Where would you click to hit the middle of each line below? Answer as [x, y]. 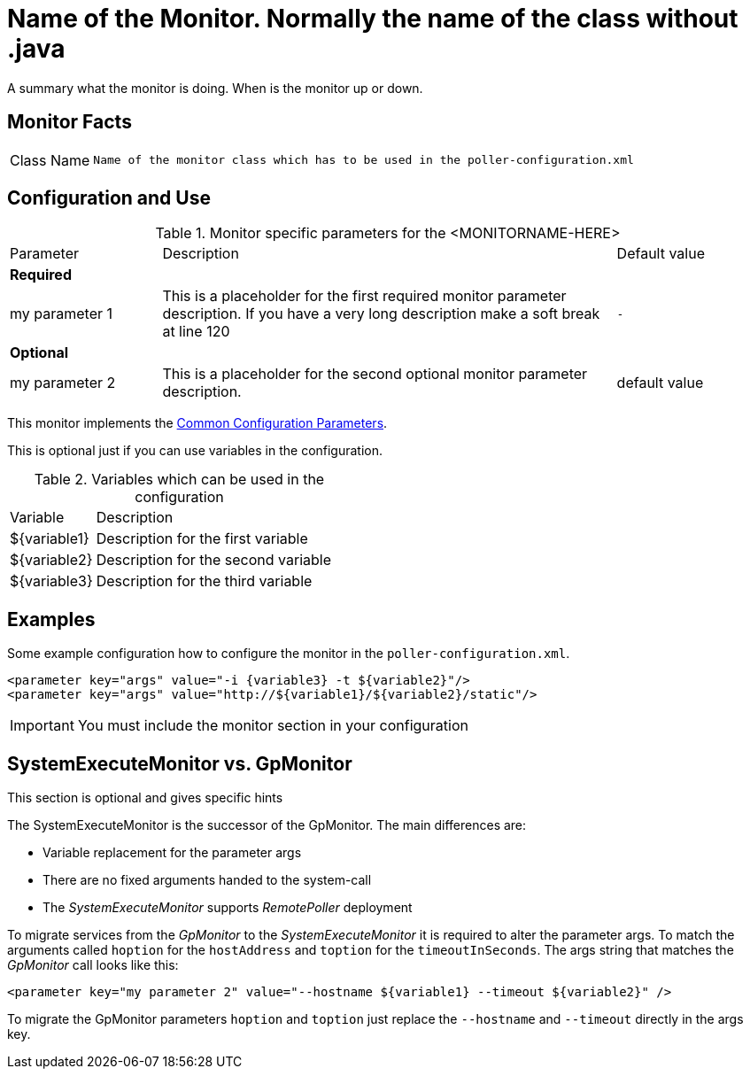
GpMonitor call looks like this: [93, 965]
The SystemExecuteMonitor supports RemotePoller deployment [228, 908]
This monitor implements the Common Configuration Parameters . [197, 423]
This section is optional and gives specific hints [145, 798]
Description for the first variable [202, 539]
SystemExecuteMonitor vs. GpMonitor [180, 763]
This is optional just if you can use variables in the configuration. [195, 451]
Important [42, 726]
